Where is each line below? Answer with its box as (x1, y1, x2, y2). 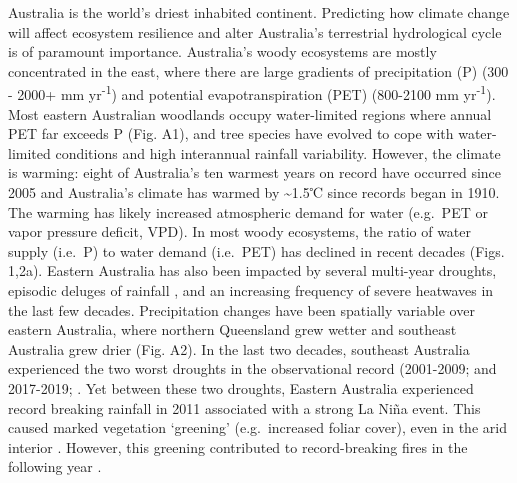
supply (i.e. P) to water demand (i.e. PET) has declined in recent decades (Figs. (8, 240, 505, 261)
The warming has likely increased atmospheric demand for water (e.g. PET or (8, 201, 488, 222)
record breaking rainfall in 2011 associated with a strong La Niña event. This (8, 397, 481, 418)
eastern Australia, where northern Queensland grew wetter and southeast (8, 319, 457, 340)
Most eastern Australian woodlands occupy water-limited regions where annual (8, 103, 492, 124)
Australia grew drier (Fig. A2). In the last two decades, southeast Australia (8, 338, 470, 359)
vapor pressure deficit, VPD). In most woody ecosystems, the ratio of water (8, 221, 472, 242)
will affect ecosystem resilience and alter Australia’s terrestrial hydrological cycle (8, 21, 502, 42)
